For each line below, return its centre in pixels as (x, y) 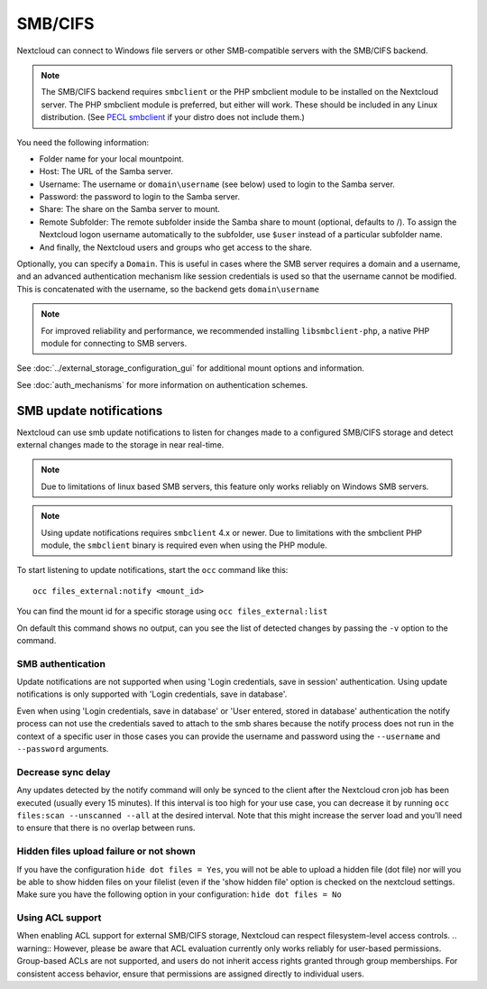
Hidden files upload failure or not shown (106, 851)
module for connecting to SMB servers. (114, 343)
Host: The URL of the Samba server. (106, 171)
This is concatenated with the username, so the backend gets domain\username (168, 289)
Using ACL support (59, 918)
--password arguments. (63, 749)
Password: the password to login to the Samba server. (140, 197)
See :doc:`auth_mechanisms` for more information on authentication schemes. (162, 384)
